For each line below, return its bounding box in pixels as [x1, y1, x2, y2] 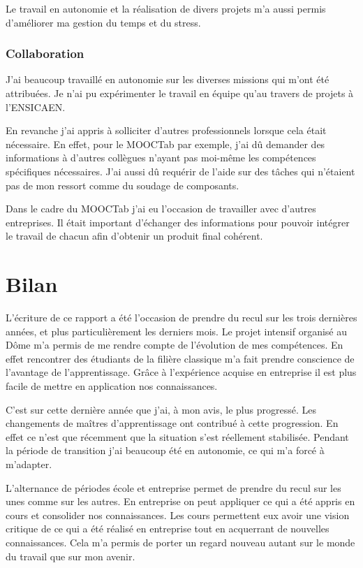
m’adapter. [6, 457, 52, 471]
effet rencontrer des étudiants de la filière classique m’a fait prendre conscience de [6, 351, 355, 365]
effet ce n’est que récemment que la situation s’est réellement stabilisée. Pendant [6, 429, 349, 444]
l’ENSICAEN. [6, 99, 66, 114]
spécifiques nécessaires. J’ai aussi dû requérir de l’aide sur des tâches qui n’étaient [6, 163, 355, 178]
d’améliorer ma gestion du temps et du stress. [6, 15, 201, 29]
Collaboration [6, 45, 84, 62]
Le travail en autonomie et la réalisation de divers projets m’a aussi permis [6, 1, 326, 15]
